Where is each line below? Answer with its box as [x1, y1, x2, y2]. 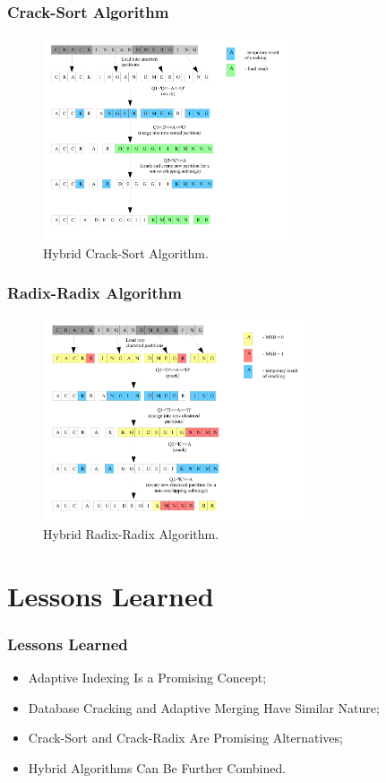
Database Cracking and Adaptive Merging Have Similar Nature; [28, 698, 380, 717]
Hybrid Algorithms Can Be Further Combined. [28, 758, 287, 777]
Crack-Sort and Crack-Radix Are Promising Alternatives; [28, 728, 343, 747]
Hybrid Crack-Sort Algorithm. [43, 243, 209, 262]
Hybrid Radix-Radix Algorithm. [43, 524, 219, 543]
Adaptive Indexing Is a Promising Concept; [28, 667, 267, 686]
